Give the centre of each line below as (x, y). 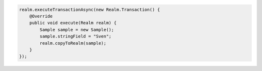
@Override (41, 16)
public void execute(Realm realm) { (73, 23)
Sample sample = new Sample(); (77, 30)
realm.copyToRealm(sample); (73, 43)
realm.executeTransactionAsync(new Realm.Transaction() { (90, 9)
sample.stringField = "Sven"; (75, 36)
